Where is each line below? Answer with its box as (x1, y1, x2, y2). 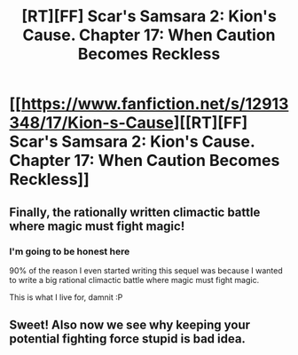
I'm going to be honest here (9, 245, 130, 257)
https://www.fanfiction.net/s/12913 (20, 94, 289, 114)
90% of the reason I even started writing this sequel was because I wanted (9, 264, 284, 276)
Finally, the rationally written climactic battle (9, 204, 261, 219)
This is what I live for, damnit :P (9, 291, 123, 303)
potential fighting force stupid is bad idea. (9, 331, 247, 347)
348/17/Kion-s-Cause (9, 113, 175, 133)
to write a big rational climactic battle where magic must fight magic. (9, 274, 260, 285)
